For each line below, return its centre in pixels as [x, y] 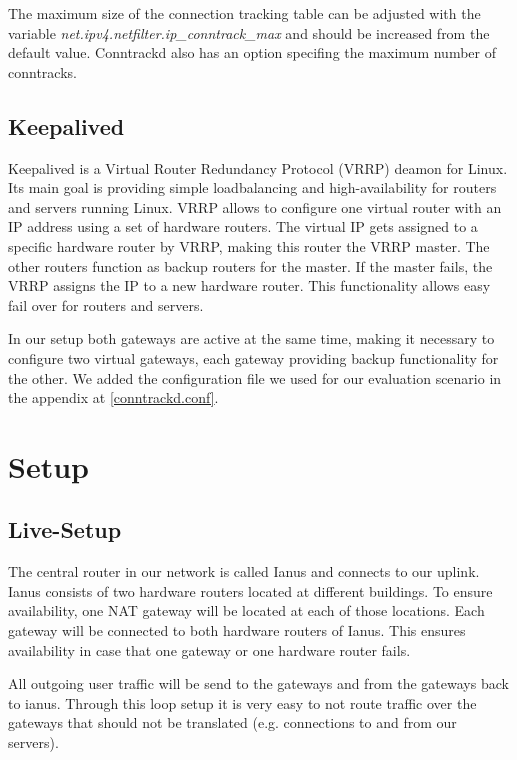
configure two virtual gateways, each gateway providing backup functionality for [253, 357]
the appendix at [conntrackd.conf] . [113, 397]
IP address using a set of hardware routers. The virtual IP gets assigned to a [243, 226]
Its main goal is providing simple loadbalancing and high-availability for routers [252, 187]
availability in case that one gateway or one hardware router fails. [209, 649]
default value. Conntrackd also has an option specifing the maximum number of [252, 52]
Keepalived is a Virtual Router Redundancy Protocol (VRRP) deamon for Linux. [258, 167]
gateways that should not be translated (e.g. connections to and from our [232, 722]
